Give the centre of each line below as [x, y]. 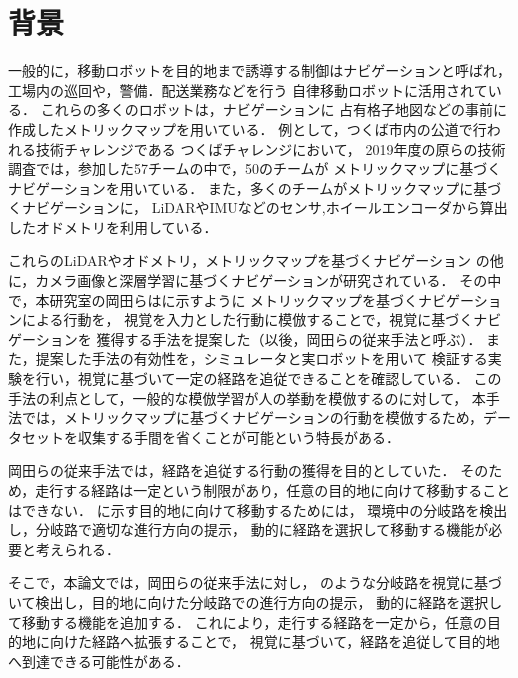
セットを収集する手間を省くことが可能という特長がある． [210, 436]
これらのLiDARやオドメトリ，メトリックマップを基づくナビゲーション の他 [256, 260]
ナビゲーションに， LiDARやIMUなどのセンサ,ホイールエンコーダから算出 [264, 207]
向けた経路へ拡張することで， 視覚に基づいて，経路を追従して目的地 [274, 641]
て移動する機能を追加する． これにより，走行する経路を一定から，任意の [247, 621]
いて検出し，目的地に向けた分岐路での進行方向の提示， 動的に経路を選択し [255, 601]
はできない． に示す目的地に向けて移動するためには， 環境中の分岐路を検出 [258, 509]
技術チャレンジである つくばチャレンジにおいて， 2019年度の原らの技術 [270, 148]
